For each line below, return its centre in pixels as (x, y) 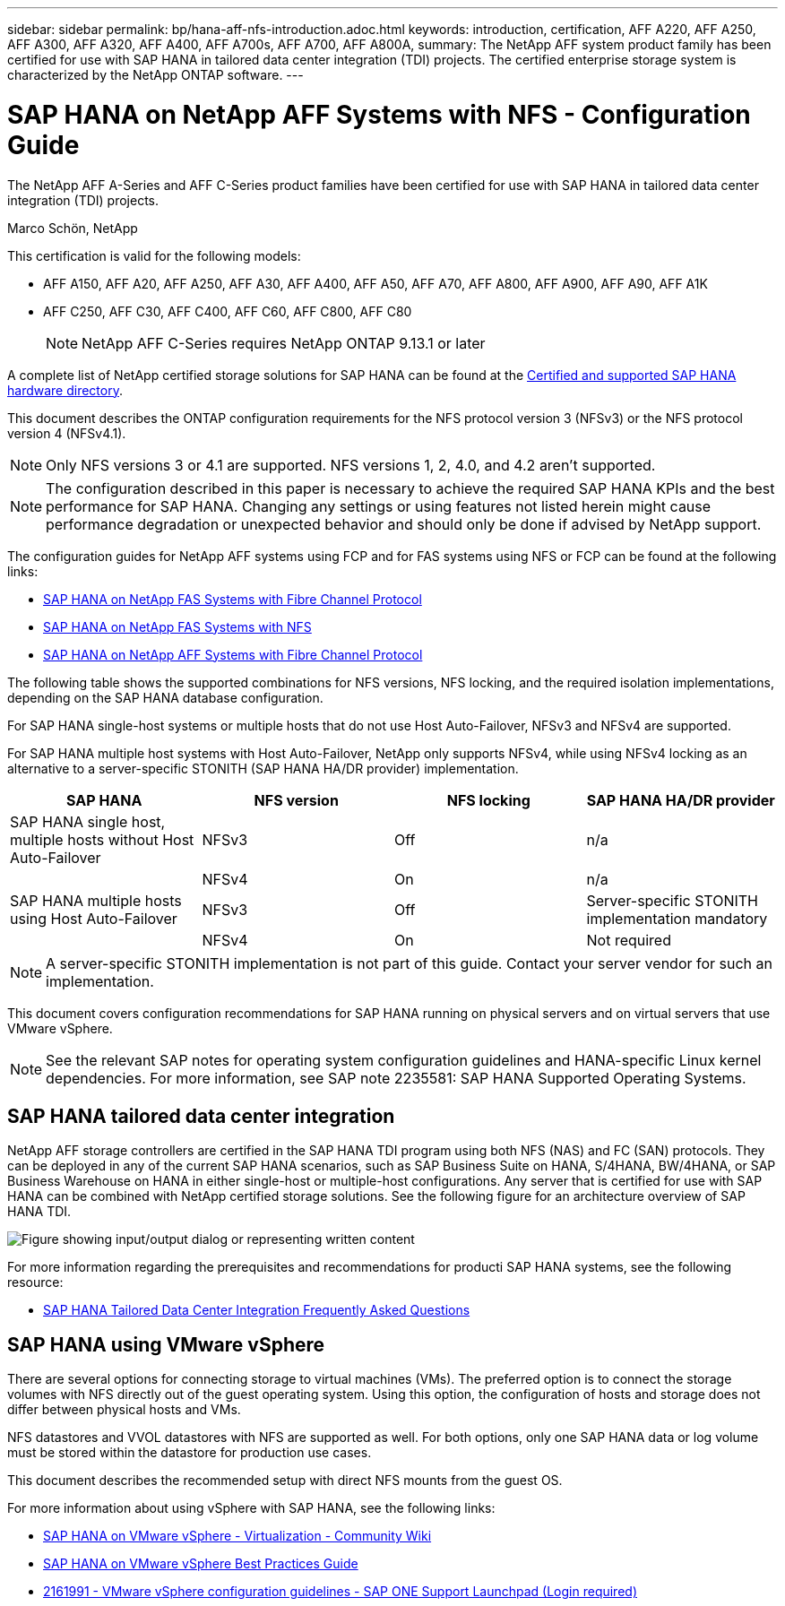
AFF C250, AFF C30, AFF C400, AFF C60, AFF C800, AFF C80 (228, 311)
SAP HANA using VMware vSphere (166, 1344)
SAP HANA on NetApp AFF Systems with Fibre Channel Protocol (233, 654)
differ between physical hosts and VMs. (124, 1410)
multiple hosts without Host (102, 839)
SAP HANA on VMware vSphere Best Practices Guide (201, 1564)
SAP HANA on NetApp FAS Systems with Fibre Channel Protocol (233, 599)
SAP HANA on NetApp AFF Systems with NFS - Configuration (379, 114)
